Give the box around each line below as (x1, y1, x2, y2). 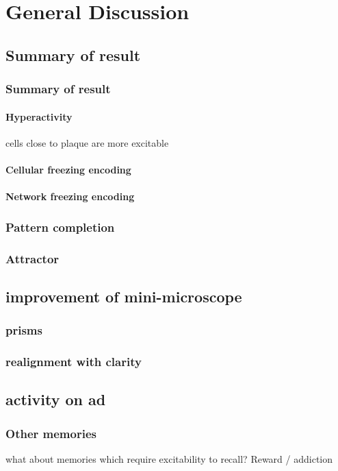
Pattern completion (5, 218, 115, 235)
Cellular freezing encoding (5, 162, 131, 176)
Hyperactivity (5, 109, 73, 123)
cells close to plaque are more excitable (5, 135, 169, 149)
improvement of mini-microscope (5, 285, 242, 306)
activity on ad (5, 389, 106, 410)
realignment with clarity (5, 353, 142, 370)
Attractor (5, 250, 60, 267)
